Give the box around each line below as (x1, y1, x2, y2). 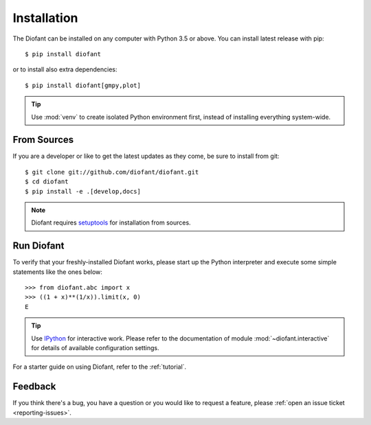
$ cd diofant (25, 178, 69, 185)
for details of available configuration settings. (31, 344, 159, 352)
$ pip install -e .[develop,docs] (25, 187, 141, 195)
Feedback (12, 381, 56, 393)
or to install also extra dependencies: (12, 65, 117, 73)
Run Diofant (12, 240, 65, 252)
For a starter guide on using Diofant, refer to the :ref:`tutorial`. (12, 363, 187, 371)
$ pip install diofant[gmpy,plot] (25, 81, 141, 89)
